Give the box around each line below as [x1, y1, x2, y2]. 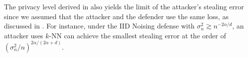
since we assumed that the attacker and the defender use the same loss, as [4, 11, 229, 21]
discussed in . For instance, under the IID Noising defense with [4, 21, 195, 31]
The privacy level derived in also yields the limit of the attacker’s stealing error [4, 1, 244, 11]
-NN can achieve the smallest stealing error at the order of [49, 30, 226, 40]
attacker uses [4, 30, 44, 40]
